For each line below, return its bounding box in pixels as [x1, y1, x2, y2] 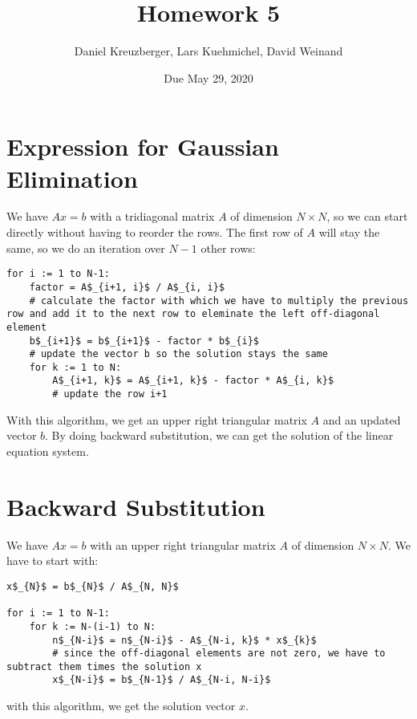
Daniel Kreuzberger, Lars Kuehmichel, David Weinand [74, 43, 343, 59]
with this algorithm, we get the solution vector [6, 697, 236, 714]
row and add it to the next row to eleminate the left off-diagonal [6, 308, 380, 320]
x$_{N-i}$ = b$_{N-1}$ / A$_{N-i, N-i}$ [52, 674, 271, 686]
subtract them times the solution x [6, 660, 202, 672]
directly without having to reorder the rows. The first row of [6, 224, 303, 241]
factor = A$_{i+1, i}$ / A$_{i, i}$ [29, 281, 225, 293]
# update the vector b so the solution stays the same [29, 348, 328, 360]
